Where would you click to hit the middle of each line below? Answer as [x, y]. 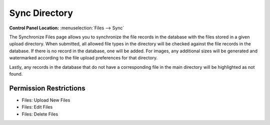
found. [16, 74]
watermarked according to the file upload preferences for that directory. [83, 58]
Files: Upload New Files [46, 100]
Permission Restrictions [47, 88]
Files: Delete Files [40, 114]
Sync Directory [41, 13]
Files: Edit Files [37, 107]
